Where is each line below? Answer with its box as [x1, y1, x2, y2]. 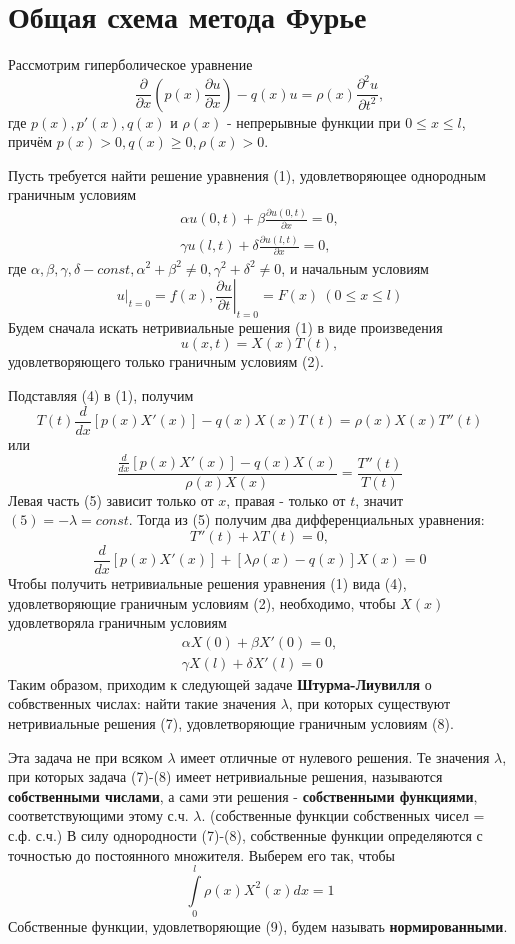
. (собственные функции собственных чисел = [201, 805, 485, 826]
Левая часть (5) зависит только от [8, 489, 214, 510]
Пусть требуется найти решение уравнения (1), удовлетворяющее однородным [8, 164, 486, 185]
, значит [355, 489, 404, 510]
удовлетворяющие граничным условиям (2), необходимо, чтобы [8, 592, 396, 613]
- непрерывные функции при [226, 111, 401, 132]
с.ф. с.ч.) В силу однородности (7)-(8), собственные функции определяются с [8, 824, 483, 845]
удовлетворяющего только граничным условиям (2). [8, 351, 324, 372]
